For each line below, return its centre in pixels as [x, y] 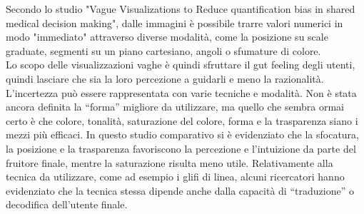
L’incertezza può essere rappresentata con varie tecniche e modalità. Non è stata [181, 92]
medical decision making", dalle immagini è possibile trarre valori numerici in [175, 22]
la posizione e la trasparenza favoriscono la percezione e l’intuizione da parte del [181, 148]
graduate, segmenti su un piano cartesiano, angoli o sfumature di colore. [163, 50]
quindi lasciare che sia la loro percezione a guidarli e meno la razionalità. [165, 78]
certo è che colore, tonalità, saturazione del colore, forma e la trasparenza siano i [182, 120]
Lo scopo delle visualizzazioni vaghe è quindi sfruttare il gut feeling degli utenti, [181, 65]
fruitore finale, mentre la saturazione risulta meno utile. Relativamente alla [170, 162]
